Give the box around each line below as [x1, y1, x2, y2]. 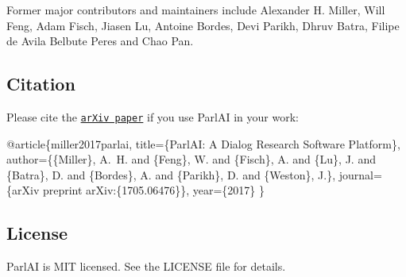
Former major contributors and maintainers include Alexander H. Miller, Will [6, 2, 385, 17]
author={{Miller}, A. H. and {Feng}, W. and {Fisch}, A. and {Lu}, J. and [6, 151, 376, 167]
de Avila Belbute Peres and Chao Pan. [6, 33, 194, 49]
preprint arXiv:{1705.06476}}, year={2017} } [42, 182, 265, 198]
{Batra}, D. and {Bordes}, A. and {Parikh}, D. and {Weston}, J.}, [6, 166, 336, 183]
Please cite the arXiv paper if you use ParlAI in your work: [6, 108, 299, 125]
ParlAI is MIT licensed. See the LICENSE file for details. [6, 258, 286, 275]
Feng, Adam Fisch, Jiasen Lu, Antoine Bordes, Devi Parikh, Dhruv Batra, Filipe [6, 17, 400, 33]
